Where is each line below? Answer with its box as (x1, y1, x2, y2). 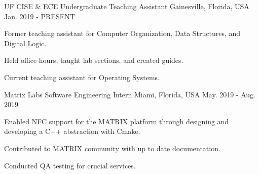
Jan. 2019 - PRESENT (4, 11, 75, 21)
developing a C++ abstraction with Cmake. (4, 126, 140, 136)
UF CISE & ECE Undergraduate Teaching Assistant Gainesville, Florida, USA (4, 1, 249, 11)
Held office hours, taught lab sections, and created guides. (4, 55, 183, 65)
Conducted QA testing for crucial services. (4, 160, 136, 170)
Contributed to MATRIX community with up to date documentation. (4, 143, 220, 153)
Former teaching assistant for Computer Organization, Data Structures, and (4, 28, 241, 39)
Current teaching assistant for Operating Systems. (4, 72, 160, 82)
